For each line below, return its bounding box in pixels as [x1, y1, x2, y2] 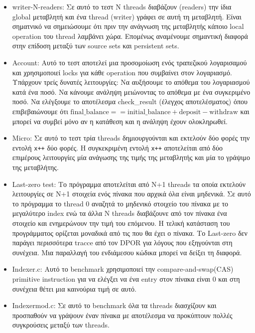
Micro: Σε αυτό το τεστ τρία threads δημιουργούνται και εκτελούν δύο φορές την [12, 133, 250, 143]
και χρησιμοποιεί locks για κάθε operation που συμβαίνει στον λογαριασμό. [12, 67, 232, 77]
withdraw [209, 108, 238, 116]
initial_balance [127, 108, 171, 116]
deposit [179, 108, 201, 116]
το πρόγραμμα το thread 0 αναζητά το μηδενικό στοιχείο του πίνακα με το [12, 198, 229, 208]
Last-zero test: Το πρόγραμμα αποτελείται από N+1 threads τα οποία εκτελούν [12, 178, 246, 189]
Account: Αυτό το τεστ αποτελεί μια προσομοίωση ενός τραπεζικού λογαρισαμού [12, 57, 247, 67]
